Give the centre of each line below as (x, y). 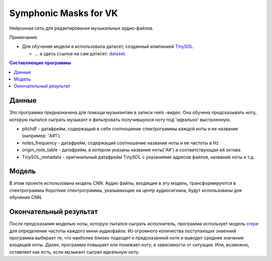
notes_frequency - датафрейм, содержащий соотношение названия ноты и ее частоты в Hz (120, 143)
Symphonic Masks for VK (64, 13)
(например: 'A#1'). (42, 136)
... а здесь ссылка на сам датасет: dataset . (80, 53)
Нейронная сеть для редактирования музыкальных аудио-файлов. (81, 28)
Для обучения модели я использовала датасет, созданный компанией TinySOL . (108, 47)
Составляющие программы (40, 63)
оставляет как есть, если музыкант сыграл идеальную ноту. (74, 252)
